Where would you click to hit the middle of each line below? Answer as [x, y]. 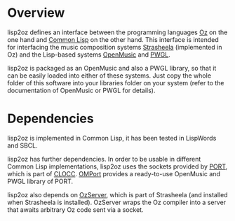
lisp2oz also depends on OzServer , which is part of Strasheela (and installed [117, 194]
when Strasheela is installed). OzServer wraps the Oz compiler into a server [117, 202]
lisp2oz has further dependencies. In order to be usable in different [104, 159]
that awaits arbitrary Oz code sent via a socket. [75, 209]
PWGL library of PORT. [40, 181]
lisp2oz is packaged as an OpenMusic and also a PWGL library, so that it [112, 68]
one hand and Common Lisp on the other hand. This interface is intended [113, 39]
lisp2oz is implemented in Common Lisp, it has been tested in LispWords [112, 138]
